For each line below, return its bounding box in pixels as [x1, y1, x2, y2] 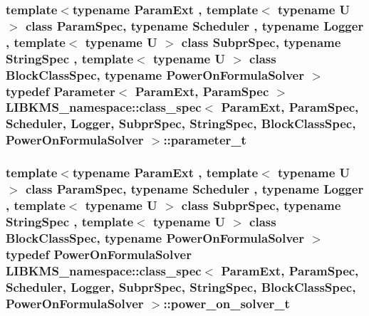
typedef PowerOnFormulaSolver [6, 245, 192, 263]
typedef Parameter [6, 82, 115, 100]
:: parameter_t [163, 131, 246, 149]
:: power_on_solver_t [163, 294, 290, 312]
